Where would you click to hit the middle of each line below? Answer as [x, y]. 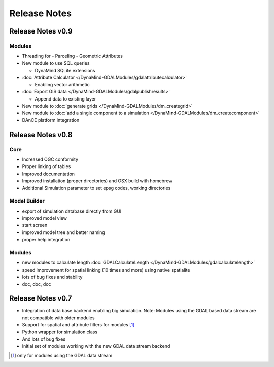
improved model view [44, 218]
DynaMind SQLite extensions [65, 71]
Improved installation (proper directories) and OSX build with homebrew [97, 181]
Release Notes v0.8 [41, 135]
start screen [35, 225]
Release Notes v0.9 [41, 31]
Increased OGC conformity [50, 159]
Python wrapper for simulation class [60, 332]
